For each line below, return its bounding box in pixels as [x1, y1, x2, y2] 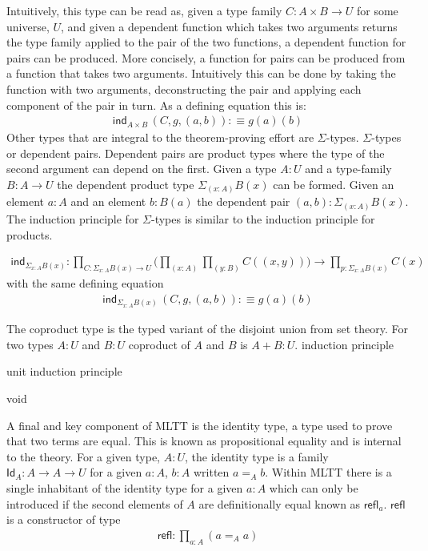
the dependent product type [57, 175, 194, 192]
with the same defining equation [6, 275, 164, 292]
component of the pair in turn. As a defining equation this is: [6, 96, 306, 113]
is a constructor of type [6, 511, 121, 528]
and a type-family [305, 160, 392, 177]
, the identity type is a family [184, 448, 329, 465]
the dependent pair [197, 193, 290, 210]
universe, [6, 18, 50, 34]
